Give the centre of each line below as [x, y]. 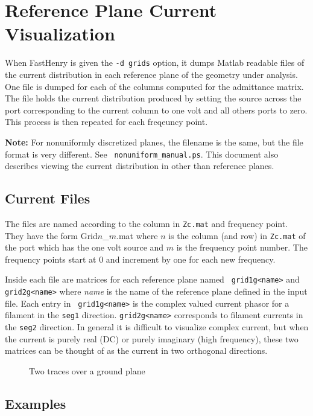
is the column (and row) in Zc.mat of [237, 235]
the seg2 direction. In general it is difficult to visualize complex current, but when [157, 327]
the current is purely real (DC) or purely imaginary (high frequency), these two [152, 338]
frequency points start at [51, 259]
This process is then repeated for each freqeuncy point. [106, 122]
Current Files [48, 198]
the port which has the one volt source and [84, 247]
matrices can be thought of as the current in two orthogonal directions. [136, 350]
